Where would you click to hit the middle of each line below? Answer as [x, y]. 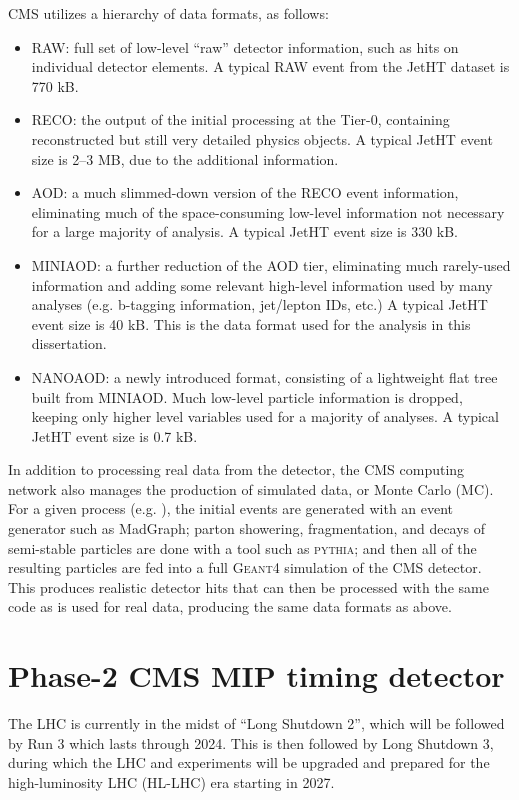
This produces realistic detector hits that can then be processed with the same [248, 586]
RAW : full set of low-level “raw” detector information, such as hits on [245, 46]
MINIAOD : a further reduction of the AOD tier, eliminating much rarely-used [271, 264]
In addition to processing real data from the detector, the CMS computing [236, 469]
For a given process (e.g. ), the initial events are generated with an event [231, 508]
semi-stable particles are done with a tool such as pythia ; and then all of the [242, 547]
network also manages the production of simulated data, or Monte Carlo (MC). [251, 488]
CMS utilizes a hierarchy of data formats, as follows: [168, 13]
